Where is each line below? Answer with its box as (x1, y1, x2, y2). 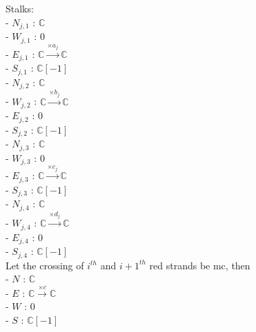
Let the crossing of (6, 258, 84, 272)
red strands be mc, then (149, 258, 250, 272)
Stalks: (6, 1, 34, 15)
